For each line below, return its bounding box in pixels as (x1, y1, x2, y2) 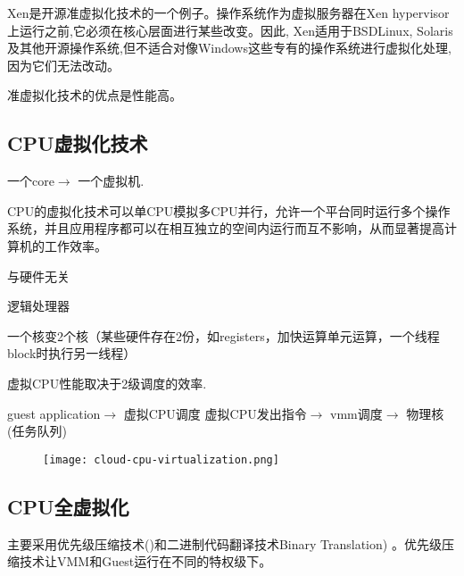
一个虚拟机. (78, 171, 145, 190)
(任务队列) (7, 422, 67, 440)
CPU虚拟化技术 (7, 129, 148, 157)
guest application (7, 404, 101, 422)
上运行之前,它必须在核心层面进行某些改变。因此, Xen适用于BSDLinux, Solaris (7, 21, 453, 39)
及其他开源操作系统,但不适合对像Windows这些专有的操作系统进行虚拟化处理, (7, 38, 452, 57)
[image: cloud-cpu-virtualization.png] (43, 453, 279, 466)
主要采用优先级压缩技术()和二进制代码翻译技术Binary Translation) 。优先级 (7, 534, 442, 553)
